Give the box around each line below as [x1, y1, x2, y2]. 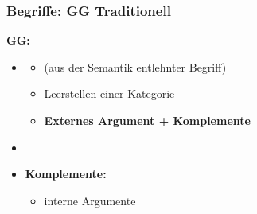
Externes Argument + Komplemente [44, 112, 251, 128]
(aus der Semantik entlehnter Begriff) [44, 58, 227, 75]
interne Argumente [44, 192, 136, 208]
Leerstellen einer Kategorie [44, 85, 175, 102]
